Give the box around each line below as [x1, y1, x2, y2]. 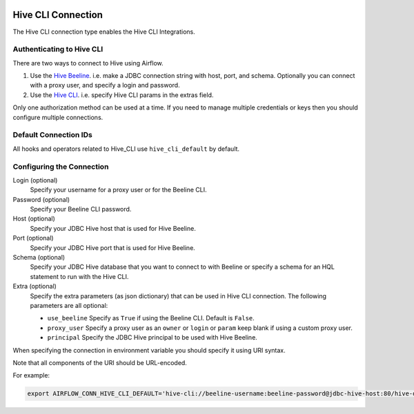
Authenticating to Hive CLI [12, 45, 103, 54]
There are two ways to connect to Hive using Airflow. [12, 59, 164, 67]
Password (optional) [12, 195, 70, 203]
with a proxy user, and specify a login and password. [30, 81, 180, 90]
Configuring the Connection [12, 162, 109, 172]
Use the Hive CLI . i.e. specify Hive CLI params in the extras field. [30, 90, 214, 99]
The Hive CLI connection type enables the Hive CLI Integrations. [12, 28, 196, 36]
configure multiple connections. [12, 113, 103, 121]
